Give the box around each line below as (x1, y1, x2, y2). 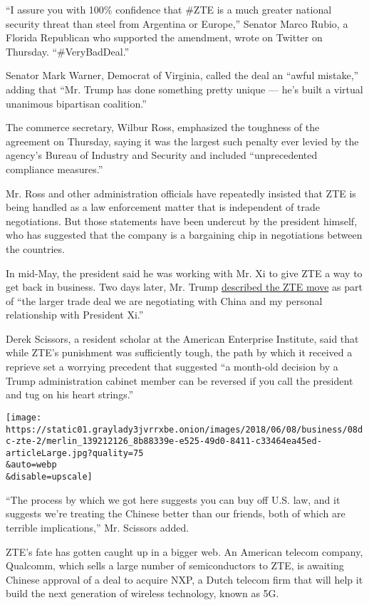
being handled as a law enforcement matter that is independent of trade (6, 200, 320, 214)
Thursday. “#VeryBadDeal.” (6, 43, 130, 58)
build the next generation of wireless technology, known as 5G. (6, 586, 279, 601)
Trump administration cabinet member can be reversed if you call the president (6, 373, 353, 388)
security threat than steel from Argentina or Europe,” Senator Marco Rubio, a (6, 16, 348, 31)
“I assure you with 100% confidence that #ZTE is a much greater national (6, 2, 332, 16)
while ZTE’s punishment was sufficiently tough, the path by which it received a (6, 345, 353, 360)
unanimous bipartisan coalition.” (6, 95, 147, 110)
